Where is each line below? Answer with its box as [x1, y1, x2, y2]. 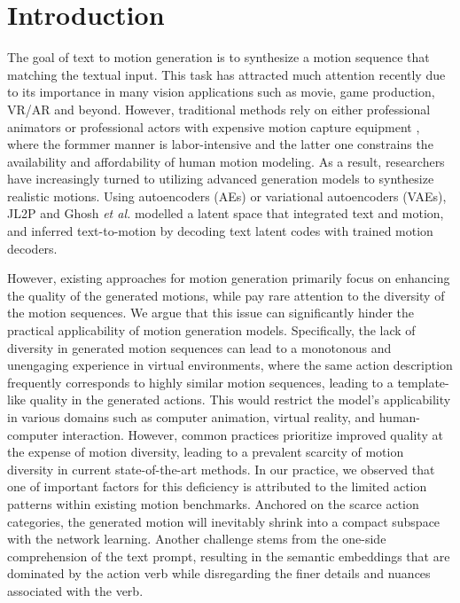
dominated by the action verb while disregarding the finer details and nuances [7, 564, 431, 583]
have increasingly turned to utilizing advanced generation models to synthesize [7, 169, 434, 188]
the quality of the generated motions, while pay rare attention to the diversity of [7, 286, 445, 304]
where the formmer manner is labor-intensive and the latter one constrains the [7, 135, 433, 153]
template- [397, 372, 449, 391]
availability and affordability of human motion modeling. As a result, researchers [7, 152, 445, 170]
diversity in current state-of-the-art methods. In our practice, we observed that [7, 459, 435, 478]
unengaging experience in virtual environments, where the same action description [7, 356, 453, 374]
